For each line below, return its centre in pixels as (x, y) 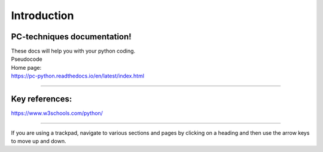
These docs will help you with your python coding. (73, 51)
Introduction (42, 15)
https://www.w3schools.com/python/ (57, 113)
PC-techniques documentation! (71, 37)
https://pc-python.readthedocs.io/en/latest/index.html (78, 76)
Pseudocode (27, 59)
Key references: (42, 99)
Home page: (26, 67)
